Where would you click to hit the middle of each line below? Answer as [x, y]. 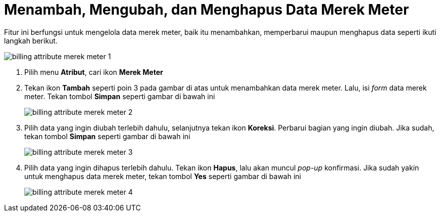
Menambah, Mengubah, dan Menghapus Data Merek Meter [207, 10]
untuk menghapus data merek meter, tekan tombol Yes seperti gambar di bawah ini [163, 176]
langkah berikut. [31, 40]
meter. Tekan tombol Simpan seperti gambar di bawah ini [120, 96]
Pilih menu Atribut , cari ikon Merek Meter [94, 72]
